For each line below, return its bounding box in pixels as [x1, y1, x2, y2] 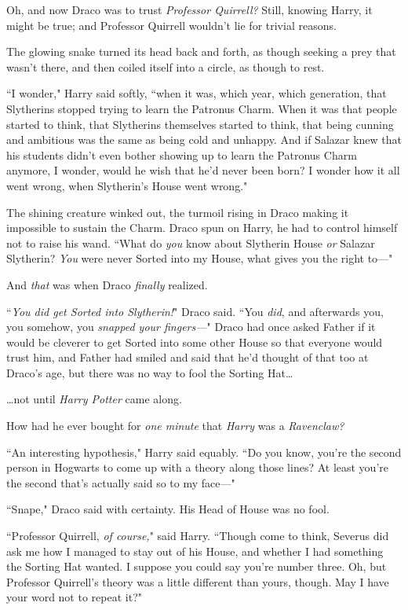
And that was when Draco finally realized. [6, 276, 208, 292]
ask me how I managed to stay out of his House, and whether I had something [6, 542, 384, 559]
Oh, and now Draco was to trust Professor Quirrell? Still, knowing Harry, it [6, 2, 373, 17]
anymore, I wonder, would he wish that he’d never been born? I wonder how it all [6, 162, 400, 178]
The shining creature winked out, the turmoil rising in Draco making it [6, 204, 349, 220]
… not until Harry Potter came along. [6, 391, 182, 407]
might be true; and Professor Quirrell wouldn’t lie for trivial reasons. [6, 17, 337, 33]
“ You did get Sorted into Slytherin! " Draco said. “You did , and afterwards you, [6, 303, 384, 319]
